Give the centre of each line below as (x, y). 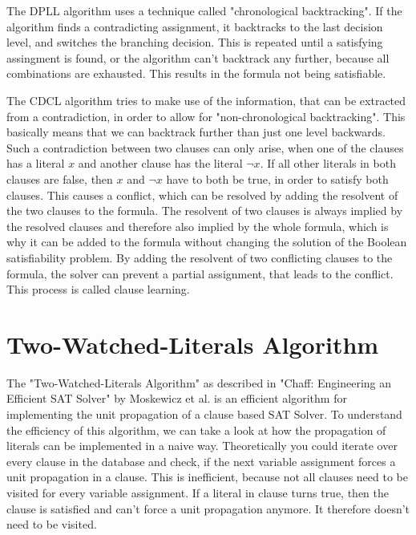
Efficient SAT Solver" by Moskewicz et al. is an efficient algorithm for (177, 398)
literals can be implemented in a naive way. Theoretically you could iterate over (202, 446)
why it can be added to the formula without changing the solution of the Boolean (207, 242)
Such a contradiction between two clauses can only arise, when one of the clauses (205, 147)
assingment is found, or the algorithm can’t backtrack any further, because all (198, 57)
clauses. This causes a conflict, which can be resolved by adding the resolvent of (202, 195)
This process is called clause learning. (98, 289)
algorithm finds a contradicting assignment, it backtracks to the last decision (195, 26)
